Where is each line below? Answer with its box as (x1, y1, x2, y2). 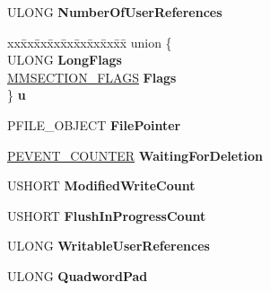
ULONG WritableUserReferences (7, 236, 210, 255)
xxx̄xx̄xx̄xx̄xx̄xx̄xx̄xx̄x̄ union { (7, 32, 172, 51)
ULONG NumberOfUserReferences (7, 3, 222, 21)
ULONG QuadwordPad (7, 266, 148, 285)
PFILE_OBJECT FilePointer (7, 115, 181, 134)
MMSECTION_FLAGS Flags (7, 67, 177, 86)
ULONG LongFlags (7, 50, 122, 69)
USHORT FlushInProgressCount (7, 206, 206, 225)
